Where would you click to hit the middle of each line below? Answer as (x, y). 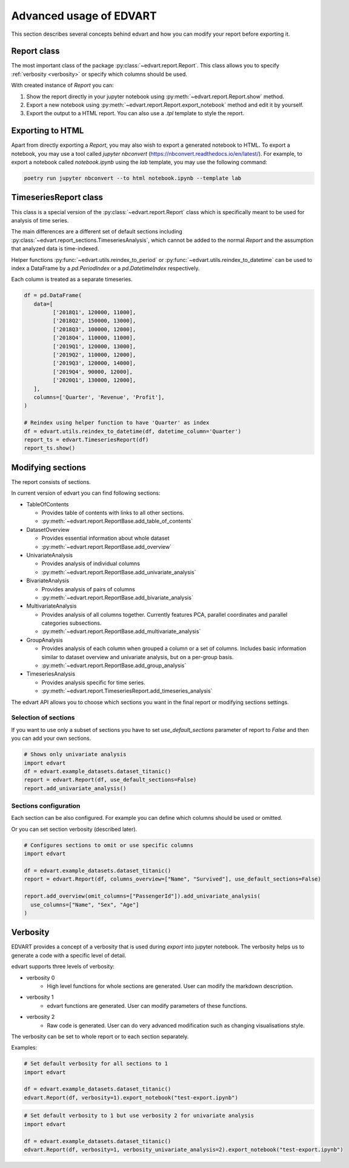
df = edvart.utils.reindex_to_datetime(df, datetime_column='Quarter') (133, 431)
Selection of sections (43, 717)
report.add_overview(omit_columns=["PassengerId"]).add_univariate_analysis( (142, 896)
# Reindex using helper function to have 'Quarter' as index (117, 423)
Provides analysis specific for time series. (93, 682)
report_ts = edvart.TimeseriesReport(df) (86, 439)
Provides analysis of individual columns (91, 563)
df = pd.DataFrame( (53, 295)
